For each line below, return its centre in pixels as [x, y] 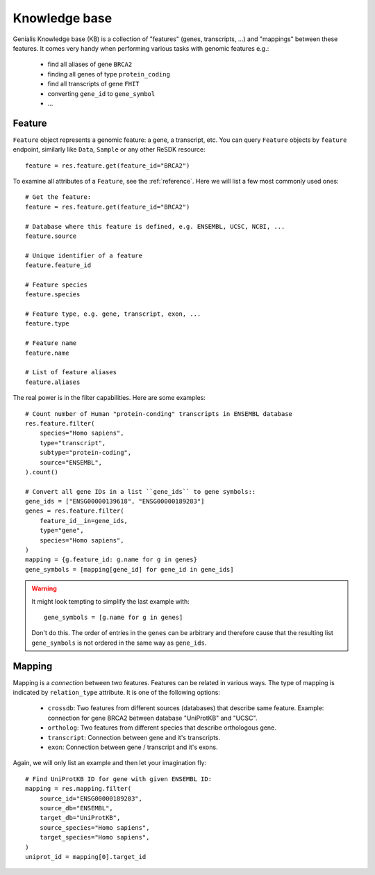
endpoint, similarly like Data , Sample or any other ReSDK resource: [109, 150]
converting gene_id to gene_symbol [101, 93]
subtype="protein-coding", [85, 453]
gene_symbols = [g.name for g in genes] [114, 617]
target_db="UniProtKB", [80, 818]
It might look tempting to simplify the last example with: [111, 601]
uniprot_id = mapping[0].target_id [86, 857]
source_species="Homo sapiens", [94, 827]
